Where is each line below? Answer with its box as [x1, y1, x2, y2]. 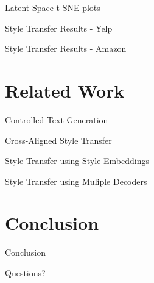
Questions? [5, 267, 46, 279]
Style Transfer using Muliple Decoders [5, 174, 147, 187]
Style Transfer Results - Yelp [5, 21, 113, 34]
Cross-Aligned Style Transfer [5, 134, 112, 146]
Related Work [5, 77, 125, 102]
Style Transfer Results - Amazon [5, 42, 127, 55]
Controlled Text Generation [5, 113, 108, 126]
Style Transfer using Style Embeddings [5, 154, 149, 167]
